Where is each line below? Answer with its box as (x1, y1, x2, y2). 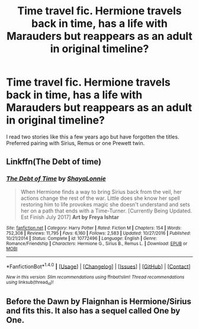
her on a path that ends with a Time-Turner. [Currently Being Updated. (20, 207, 192, 214)
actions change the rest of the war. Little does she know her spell (20, 195, 181, 202)
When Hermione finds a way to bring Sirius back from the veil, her (20, 188, 182, 195)
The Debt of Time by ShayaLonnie (6, 174, 107, 183)
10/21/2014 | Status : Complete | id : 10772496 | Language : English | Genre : (6, 235, 157, 242)
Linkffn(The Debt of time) (6, 156, 102, 167)
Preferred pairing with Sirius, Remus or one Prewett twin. (6, 139, 145, 146)
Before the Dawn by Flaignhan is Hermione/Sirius (6, 296, 191, 306)
